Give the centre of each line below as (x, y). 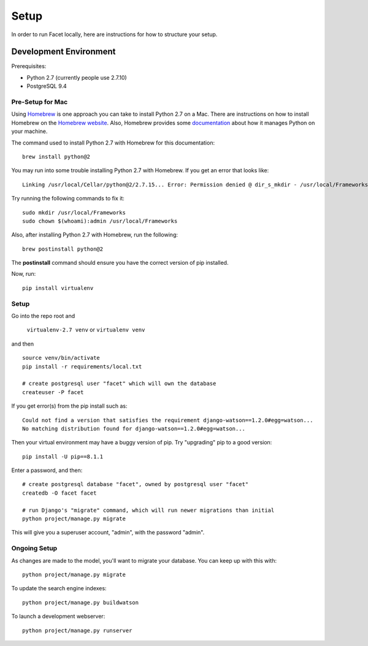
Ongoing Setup (34, 549)
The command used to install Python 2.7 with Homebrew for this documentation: (113, 142)
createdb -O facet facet (59, 493)
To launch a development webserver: (58, 617)
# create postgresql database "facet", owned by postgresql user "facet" (136, 484)
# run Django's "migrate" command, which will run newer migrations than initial (148, 510)
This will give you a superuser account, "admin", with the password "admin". (108, 533)
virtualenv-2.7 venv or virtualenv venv (86, 330)
